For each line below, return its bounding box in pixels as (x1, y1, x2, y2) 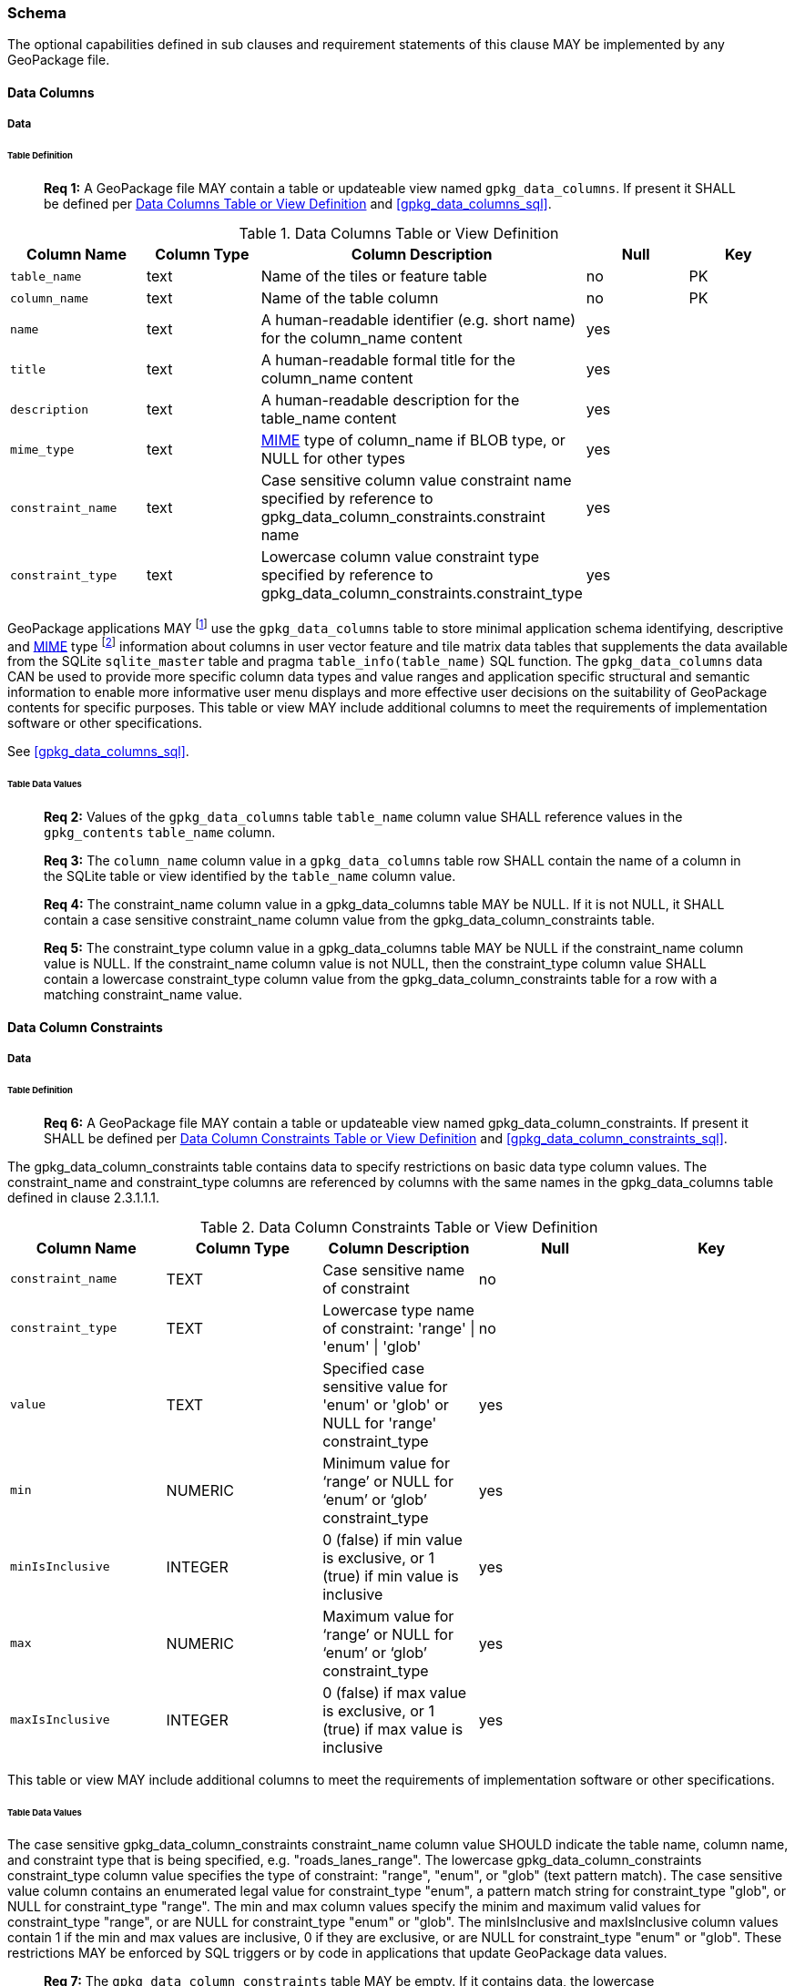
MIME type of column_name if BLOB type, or (260, 431, 566, 450)
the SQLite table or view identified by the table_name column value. (44, 868, 456, 885)
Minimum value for (322, 1453, 450, 1472)
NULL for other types (260, 449, 405, 468)
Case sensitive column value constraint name (260, 471, 572, 490)
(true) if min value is (322, 1566, 459, 1585)
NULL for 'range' (322, 1413, 437, 1432)
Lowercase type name (322, 1300, 474, 1319)
